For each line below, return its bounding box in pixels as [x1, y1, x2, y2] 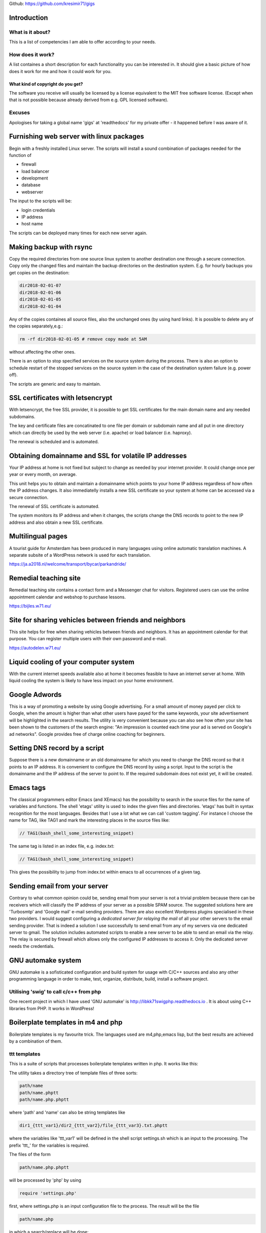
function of [9, 152, 32, 158]
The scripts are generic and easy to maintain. [9, 381, 101, 387]
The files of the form [9, 1152, 51, 1157]
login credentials [21, 207, 55, 213]
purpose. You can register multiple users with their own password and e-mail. [9, 636, 167, 642]
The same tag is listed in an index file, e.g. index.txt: [9, 843, 115, 849]
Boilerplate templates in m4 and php [9, 1018, 123, 1027]
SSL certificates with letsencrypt [9, 394, 113, 402]
